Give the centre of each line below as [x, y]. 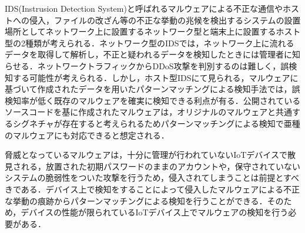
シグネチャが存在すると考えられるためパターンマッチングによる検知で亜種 [156, 123]
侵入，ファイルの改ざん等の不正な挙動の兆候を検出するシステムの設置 [165, 20]
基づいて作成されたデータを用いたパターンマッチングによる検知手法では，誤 [152, 89]
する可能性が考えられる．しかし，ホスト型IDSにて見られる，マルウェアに [155, 77]
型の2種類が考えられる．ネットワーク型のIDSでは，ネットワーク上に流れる [150, 43]
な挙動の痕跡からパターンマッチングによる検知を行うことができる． [136, 200]
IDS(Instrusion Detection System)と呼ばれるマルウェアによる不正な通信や [144, 8]
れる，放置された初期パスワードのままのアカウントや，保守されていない [161, 166]
